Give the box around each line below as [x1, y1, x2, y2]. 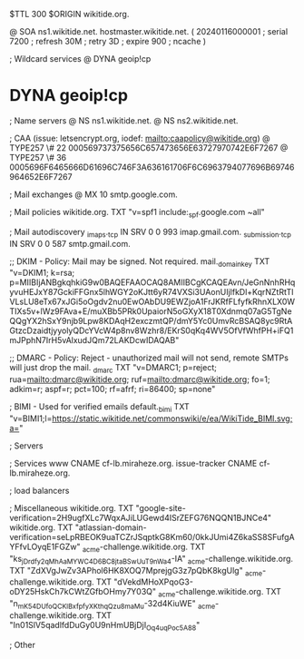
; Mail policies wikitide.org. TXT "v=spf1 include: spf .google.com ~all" [9, 206, 265, 220]
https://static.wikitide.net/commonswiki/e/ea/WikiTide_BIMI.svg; [52, 413, 293, 424]
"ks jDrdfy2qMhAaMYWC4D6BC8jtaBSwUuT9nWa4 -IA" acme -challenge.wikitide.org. [9, 553, 293, 566]
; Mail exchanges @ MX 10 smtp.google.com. [9, 189, 179, 200]
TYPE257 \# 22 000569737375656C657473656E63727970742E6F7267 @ [9, 142, 289, 153]
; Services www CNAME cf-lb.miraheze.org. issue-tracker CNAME [9, 457, 258, 468]
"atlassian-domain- [74, 522, 147, 533]
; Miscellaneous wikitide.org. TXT [9, 502, 134, 513]
